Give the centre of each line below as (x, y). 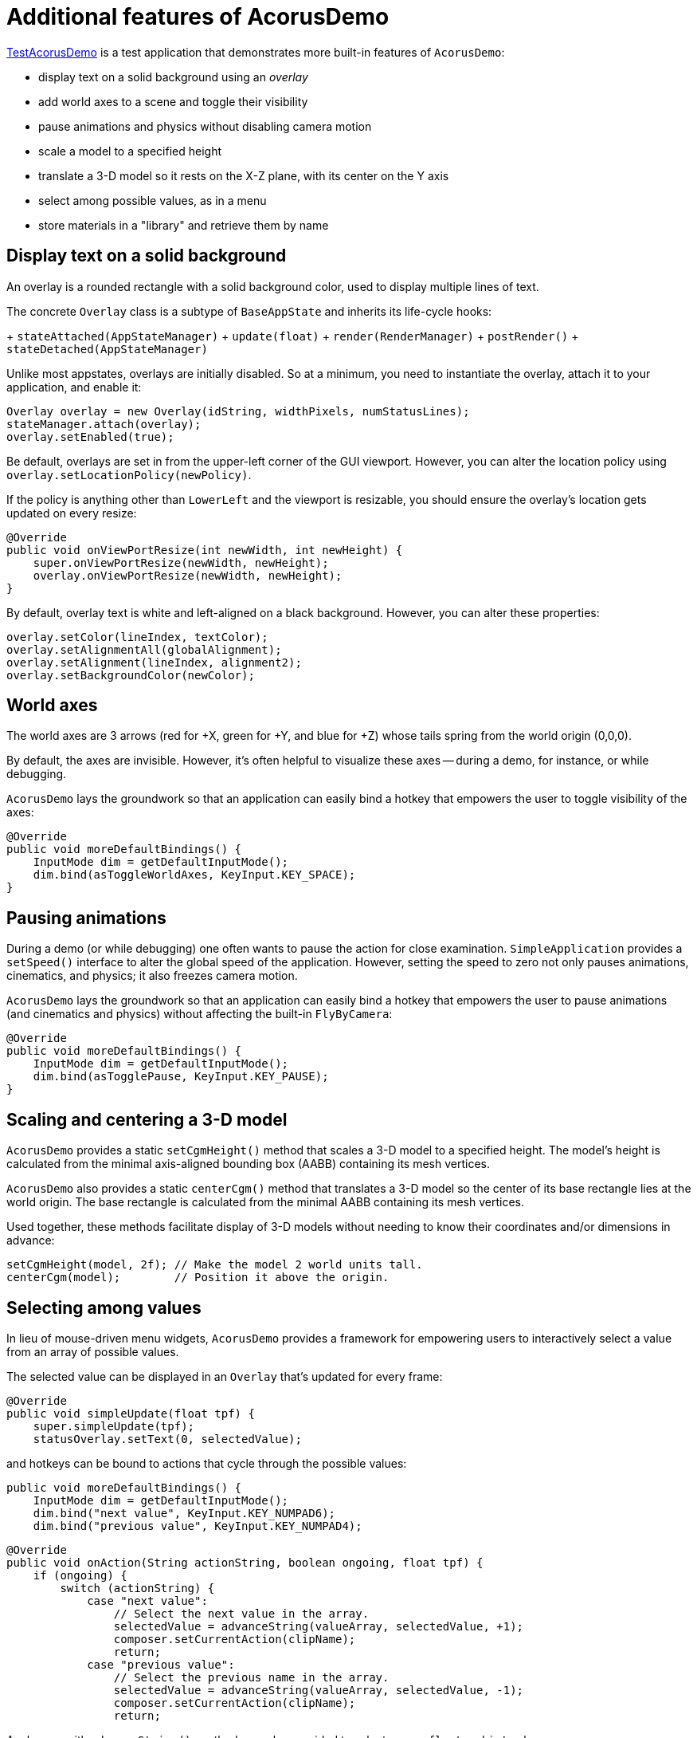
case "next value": (147, 1600)
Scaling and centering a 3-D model (147, 1119)
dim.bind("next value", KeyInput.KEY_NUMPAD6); (184, 1513)
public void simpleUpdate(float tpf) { (131, 1413)
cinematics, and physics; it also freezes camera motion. (152, 976)
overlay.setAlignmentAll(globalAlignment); (144, 649)
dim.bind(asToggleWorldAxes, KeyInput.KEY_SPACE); (194, 875)
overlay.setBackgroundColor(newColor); (131, 675)
